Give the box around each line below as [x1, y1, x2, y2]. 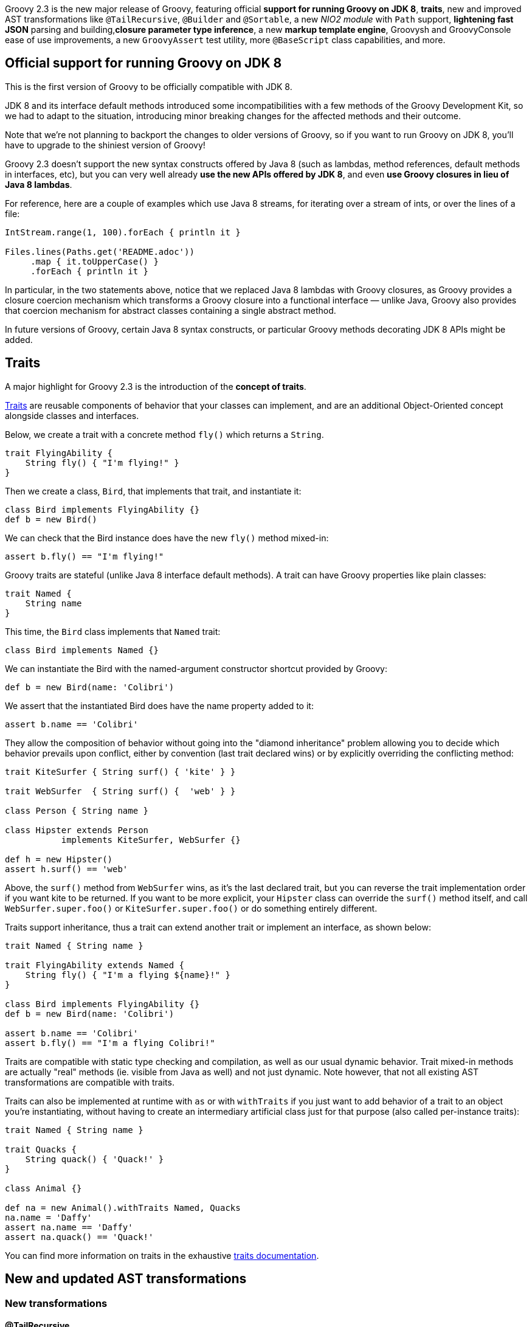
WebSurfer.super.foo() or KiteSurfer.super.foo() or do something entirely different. [5, 903, 378, 913]
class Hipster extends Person [5, 825, 149, 835]
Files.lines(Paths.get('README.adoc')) [5, 246, 195, 257]
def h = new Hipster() [5, 854, 113, 864]
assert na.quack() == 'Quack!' [5, 1232, 154, 1242]
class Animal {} [5, 1183, 82, 1193]
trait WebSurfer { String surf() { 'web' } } [5, 786, 236, 796]
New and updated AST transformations [5, 1271, 247, 1287]
